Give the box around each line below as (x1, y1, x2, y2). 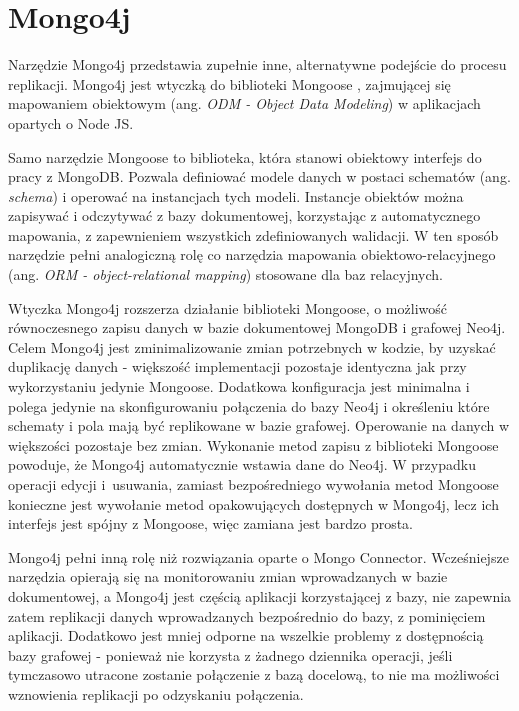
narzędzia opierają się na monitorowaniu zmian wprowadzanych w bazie (8, 566, 448, 587)
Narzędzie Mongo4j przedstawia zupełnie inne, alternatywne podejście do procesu (8, 54, 507, 75)
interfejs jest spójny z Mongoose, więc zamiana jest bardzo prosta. (8, 513, 414, 534)
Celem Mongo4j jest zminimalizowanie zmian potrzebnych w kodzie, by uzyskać (8, 336, 496, 357)
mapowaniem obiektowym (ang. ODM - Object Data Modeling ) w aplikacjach (8, 93, 481, 114)
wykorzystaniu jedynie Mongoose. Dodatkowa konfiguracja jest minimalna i (8, 376, 470, 397)
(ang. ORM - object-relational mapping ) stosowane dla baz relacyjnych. (8, 264, 444, 285)
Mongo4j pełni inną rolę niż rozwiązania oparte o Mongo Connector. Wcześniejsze (8, 546, 509, 567)
